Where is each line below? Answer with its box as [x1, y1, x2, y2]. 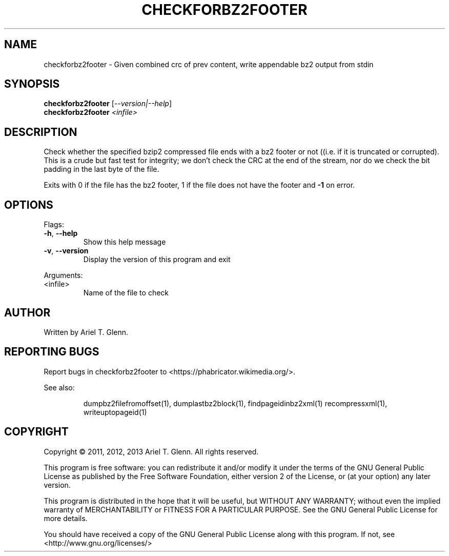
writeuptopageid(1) [83, 407, 147, 416]
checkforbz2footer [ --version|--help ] [44, 99, 172, 108]
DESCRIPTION [4, 125, 77, 138]
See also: [44, 383, 75, 392]
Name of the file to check [83, 288, 169, 297]
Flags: [44, 220, 64, 229]
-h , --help [44, 229, 78, 238]
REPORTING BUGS [4, 345, 99, 359]
